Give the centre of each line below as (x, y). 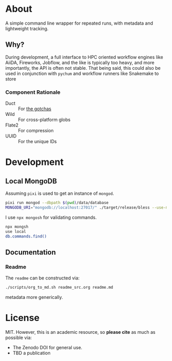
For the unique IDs (38, 142)
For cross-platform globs (44, 120)
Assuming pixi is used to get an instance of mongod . (60, 193)
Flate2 (12, 125)
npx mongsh (17, 227)
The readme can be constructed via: (42, 278)
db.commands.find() (26, 236)
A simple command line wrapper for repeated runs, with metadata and (79, 23)
